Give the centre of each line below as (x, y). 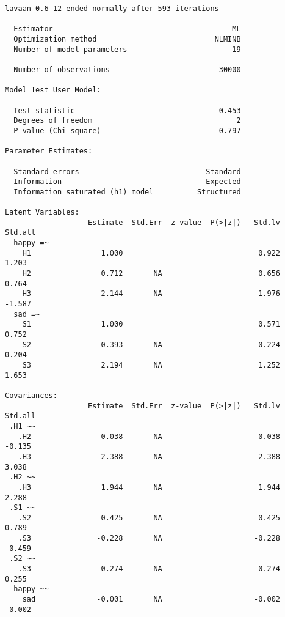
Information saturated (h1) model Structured (127, 192)
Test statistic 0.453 (127, 110)
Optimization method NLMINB (127, 39)
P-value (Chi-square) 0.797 (127, 131)
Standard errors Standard (127, 172)
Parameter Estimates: (49, 151)
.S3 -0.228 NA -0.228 (149, 538)
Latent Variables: (42, 212)
